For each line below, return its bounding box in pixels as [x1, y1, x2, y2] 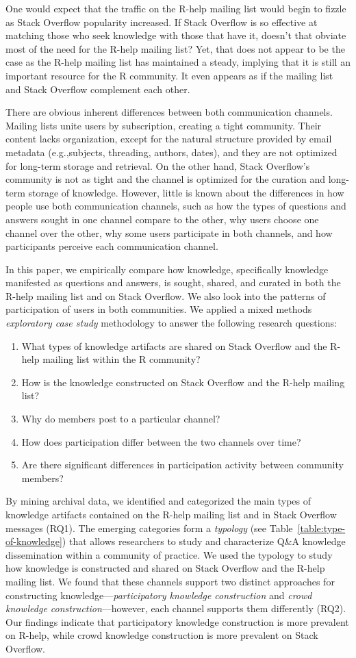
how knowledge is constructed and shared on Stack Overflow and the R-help [5, 561, 325, 575]
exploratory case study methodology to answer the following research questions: [5, 316, 337, 330]
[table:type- [297, 520, 346, 535]
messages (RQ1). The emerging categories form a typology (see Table [5, 520, 293, 535]
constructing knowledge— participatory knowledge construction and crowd [5, 587, 312, 602]
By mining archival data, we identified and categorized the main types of [5, 494, 311, 508]
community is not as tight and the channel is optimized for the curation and [5, 172, 325, 186]
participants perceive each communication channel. [5, 239, 218, 253]
